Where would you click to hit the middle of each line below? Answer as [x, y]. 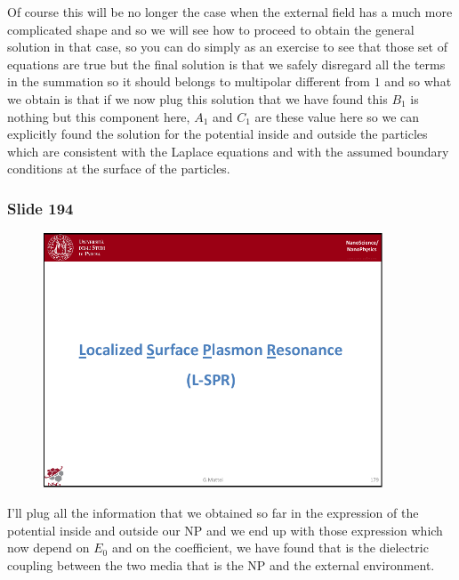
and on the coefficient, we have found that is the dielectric [270, 548]
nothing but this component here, [99, 116]
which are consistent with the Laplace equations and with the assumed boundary [228, 151]
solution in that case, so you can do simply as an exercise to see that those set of [227, 47]
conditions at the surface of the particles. [119, 169]
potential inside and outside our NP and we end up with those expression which [225, 530]
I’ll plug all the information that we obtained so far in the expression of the [213, 513]
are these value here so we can [337, 116]
